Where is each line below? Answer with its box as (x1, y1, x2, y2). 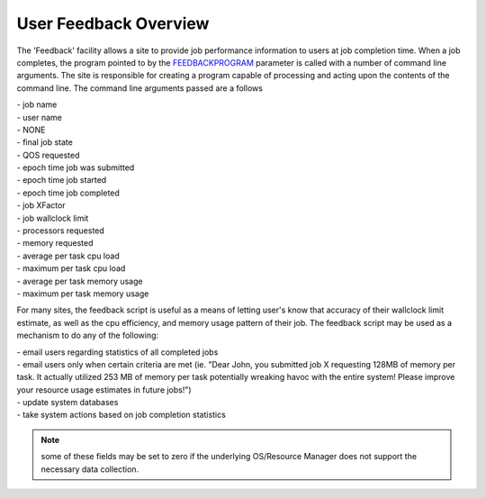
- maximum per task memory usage (16, 288, 149, 299)
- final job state (16, 137, 74, 148)
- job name (16, 99, 58, 110)
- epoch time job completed (16, 187, 121, 198)
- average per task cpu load (16, 250, 121, 261)
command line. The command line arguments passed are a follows (16, 82, 263, 94)
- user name (16, 112, 62, 122)
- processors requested (16, 225, 105, 236)
